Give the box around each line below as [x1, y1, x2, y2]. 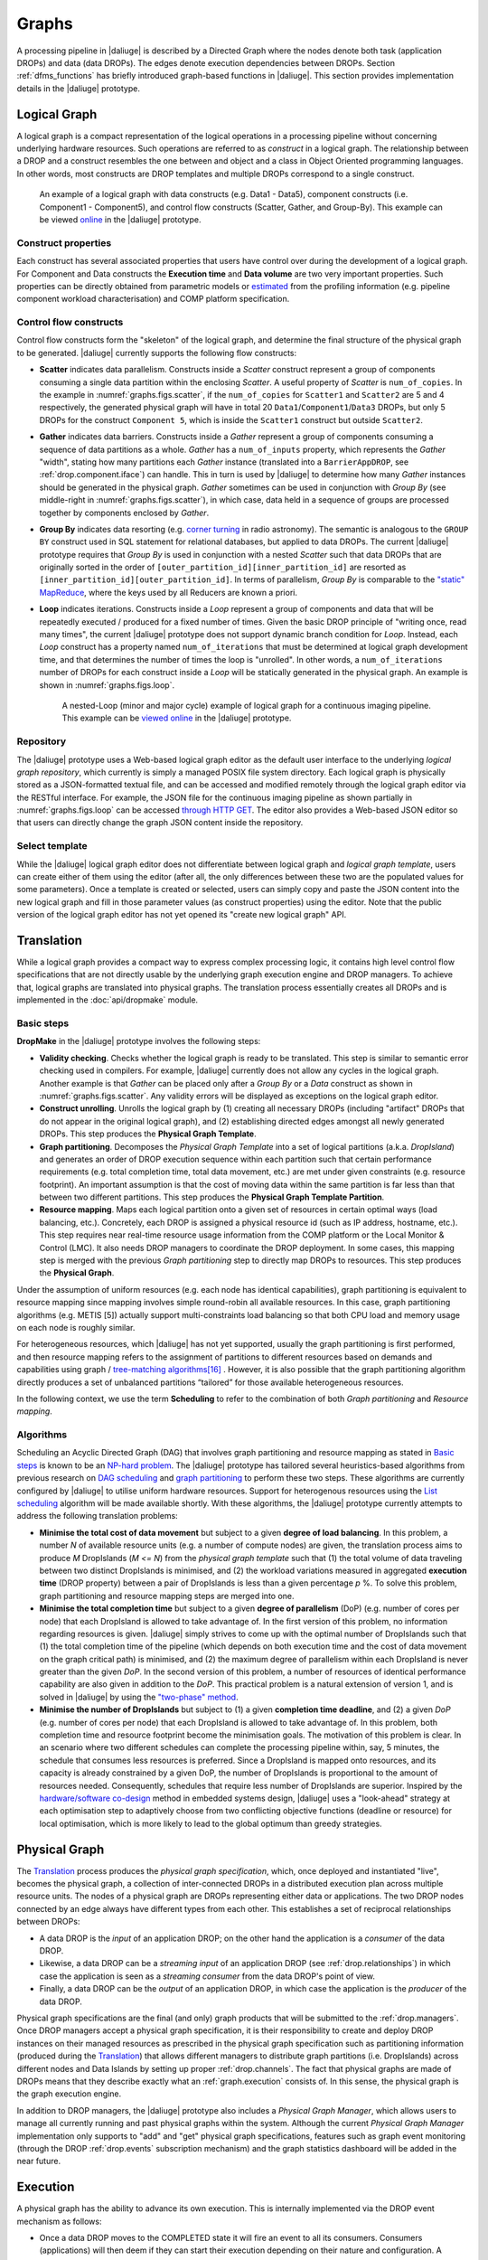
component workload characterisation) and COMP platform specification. [16, 294, 290, 305]
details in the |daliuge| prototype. [16, 82, 140, 94]
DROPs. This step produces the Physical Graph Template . [39, 1128, 257, 1139]
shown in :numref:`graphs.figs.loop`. [39, 679, 175, 691]
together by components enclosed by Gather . [39, 507, 210, 518]
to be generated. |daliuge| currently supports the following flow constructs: [16, 347, 297, 358]
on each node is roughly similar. [16, 1322, 136, 1332]
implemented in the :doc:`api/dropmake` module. [16, 994, 199, 1005]
